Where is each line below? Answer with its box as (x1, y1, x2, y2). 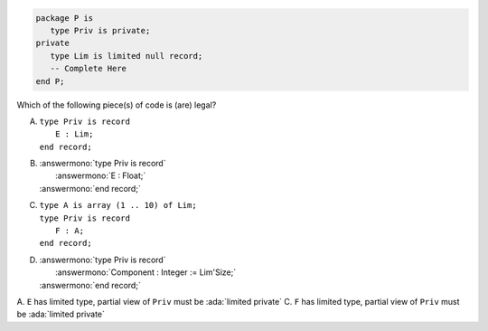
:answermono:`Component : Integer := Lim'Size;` (55, 267, 237, 278)
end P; (35, 76, 65, 86)
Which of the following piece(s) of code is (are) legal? (16, 99, 217, 110)
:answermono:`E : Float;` (55, 170, 146, 181)
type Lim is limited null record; (50, 51, 203, 61)
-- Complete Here (50, 63, 127, 74)
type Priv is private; (50, 25, 151, 35)
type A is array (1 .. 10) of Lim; (39, 200, 198, 211)
